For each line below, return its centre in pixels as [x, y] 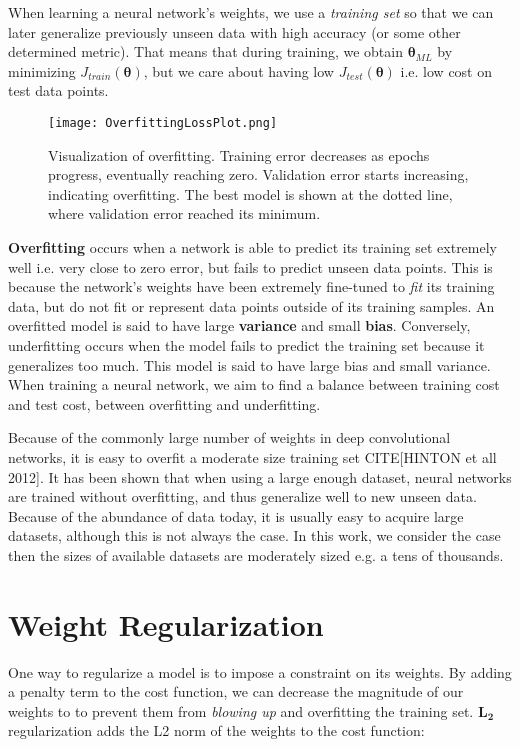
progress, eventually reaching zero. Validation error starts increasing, [258, 174]
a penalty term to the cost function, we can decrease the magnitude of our [236, 691]
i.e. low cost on [446, 70]
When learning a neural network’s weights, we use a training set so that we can [251, 12]
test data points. [58, 90]
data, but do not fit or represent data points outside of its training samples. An [251, 305]
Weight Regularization [166, 623]
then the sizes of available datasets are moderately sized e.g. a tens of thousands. [256, 554]
